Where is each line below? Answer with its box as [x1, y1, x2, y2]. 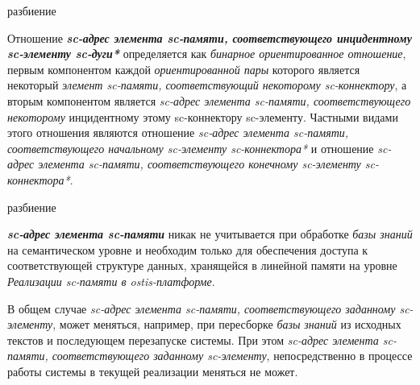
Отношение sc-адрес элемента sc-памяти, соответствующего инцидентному [7, 29, 412, 46]
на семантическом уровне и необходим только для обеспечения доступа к [7, 241, 368, 258]
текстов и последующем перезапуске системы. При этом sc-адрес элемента [7, 331, 379, 348]
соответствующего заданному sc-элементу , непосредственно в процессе [52, 347, 413, 364]
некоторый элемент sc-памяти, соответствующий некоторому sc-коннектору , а [7, 77, 407, 93]
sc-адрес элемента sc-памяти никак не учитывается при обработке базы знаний [7, 226, 413, 242]
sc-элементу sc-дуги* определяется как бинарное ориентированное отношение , [7, 45, 406, 62]
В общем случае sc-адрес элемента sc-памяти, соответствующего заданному [7, 300, 396, 317]
